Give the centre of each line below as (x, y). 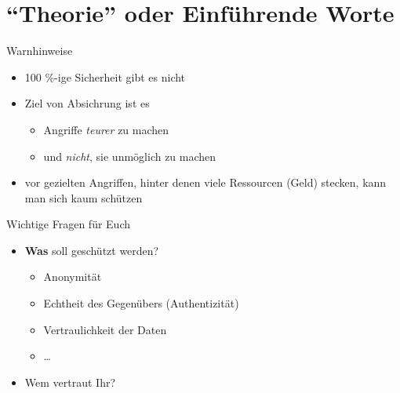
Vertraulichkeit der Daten (105, 329)
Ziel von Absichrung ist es (87, 103)
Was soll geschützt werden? (92, 250)
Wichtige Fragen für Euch (68, 224)
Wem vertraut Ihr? (70, 382)
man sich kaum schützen (84, 197)
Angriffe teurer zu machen (106, 129)
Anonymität (73, 277)
